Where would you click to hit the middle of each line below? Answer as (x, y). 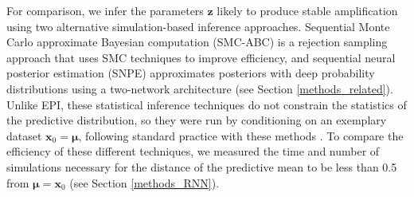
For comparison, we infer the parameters (105, 10)
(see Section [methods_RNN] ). (145, 182)
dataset (24, 135)
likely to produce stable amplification (307, 10)
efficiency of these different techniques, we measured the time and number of (193, 151)
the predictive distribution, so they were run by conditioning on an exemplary (197, 120)
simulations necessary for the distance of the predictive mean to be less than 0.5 (202, 166)
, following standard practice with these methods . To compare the (241, 135)
